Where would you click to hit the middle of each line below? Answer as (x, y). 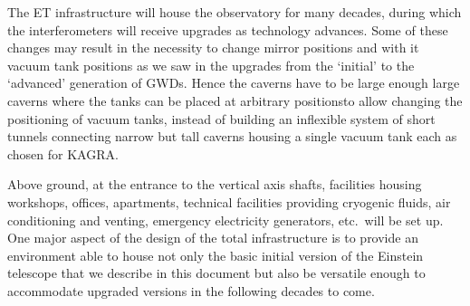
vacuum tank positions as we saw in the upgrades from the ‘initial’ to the (211, 65)
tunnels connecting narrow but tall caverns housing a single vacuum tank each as (232, 136)
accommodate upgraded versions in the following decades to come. (191, 290)
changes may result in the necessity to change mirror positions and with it (213, 48)
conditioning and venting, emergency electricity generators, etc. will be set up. (225, 220)
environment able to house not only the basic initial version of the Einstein (216, 255)
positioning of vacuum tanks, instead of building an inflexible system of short (221, 118)
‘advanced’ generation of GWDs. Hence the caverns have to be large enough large (234, 83)
